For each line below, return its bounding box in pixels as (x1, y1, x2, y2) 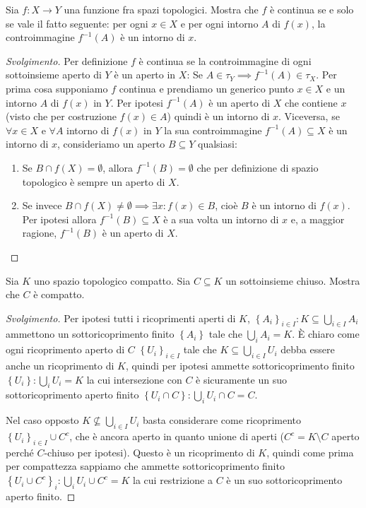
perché (6, 444, 34, 459)
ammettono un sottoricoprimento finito (6, 326, 175, 341)
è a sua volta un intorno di (163, 211, 279, 226)
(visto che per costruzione (6, 109, 117, 124)
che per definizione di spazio (196, 160, 319, 175)
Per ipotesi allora (22, 211, 97, 226)
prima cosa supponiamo (6, 81, 108, 95)
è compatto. (33, 287, 85, 302)
